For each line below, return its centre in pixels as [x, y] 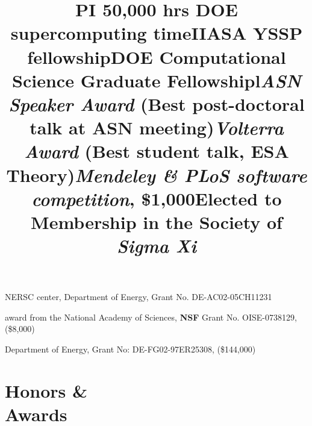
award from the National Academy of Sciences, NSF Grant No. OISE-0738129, [151, 317]
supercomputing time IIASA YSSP [157, 33]
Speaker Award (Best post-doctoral [157, 104]
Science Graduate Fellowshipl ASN [157, 80]
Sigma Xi [157, 246]
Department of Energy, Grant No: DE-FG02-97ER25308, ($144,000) [130, 349]
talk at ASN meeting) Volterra [157, 128]
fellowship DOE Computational [157, 56]
